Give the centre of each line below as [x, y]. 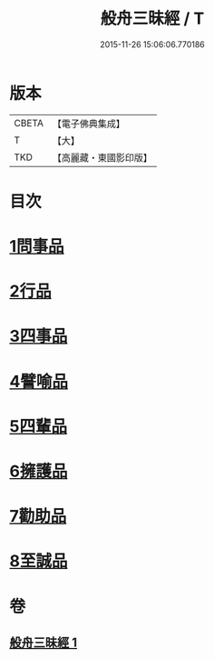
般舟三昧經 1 [44, 642]
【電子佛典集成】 [88, 124]
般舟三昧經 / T [152, 19]
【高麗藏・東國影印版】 [102, 157]
